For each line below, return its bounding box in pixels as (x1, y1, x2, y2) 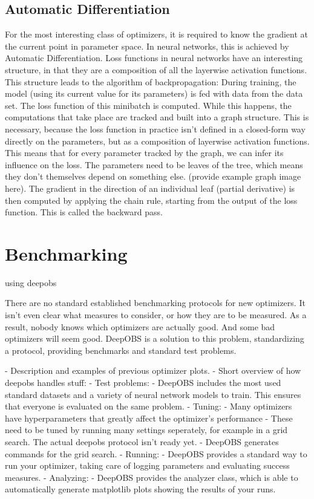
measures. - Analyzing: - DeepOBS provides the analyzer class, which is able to (5, 471, 298, 483)
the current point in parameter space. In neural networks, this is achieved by (5, 39, 289, 52)
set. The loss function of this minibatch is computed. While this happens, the (5, 99, 292, 111)
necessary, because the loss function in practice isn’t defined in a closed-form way (5, 122, 306, 135)
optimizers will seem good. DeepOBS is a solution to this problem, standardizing (5, 332, 304, 345)
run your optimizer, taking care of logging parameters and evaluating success (5, 459, 290, 472)
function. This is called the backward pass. (5, 206, 163, 218)
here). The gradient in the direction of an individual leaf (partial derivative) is (5, 181, 295, 194)
